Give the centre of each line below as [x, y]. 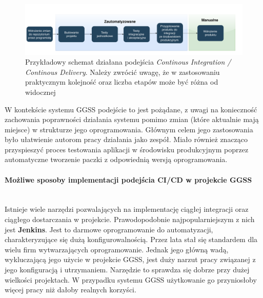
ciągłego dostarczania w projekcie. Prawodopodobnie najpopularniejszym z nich [130, 219]
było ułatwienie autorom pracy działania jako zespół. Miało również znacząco [126, 139]
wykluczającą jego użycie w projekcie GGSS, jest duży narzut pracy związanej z [130, 259]
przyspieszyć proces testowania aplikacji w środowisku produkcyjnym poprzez [127, 149]
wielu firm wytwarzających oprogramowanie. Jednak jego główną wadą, [117, 249]
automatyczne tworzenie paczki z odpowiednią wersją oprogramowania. [116, 159]
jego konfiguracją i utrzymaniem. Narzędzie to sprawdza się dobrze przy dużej [127, 270]
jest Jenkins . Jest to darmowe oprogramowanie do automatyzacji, [109, 229]
